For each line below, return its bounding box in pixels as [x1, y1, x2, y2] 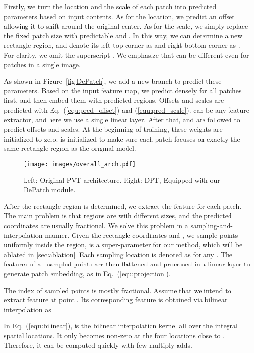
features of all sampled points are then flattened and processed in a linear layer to [4, 259, 250, 269]
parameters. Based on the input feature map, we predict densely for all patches [4, 85, 242, 95]
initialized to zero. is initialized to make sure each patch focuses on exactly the [4, 133, 240, 144]
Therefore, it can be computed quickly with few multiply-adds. [4, 340, 193, 350]
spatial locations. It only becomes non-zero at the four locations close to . [4, 330, 225, 340]
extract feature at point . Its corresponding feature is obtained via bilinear [4, 294, 228, 305]
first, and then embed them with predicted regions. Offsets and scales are [4, 95, 224, 105]
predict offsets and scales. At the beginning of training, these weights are [4, 124, 223, 134]
